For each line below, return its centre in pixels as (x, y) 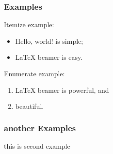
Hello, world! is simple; (49, 41)
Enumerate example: (34, 73)
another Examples (40, 128)
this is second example (37, 146)
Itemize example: (29, 25)
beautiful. (30, 106)
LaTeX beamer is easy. (49, 57)
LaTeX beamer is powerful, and (62, 90)
